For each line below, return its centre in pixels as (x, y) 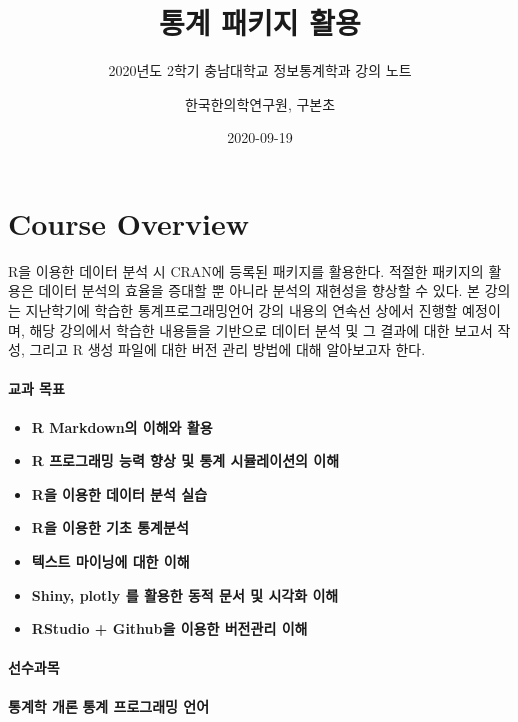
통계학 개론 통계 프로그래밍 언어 (109, 705)
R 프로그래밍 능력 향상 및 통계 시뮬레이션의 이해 (185, 460)
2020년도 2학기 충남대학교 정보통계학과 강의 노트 (260, 70)
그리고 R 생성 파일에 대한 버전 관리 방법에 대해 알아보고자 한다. (227, 349)
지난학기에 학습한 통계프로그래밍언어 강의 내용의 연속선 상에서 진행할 (241, 310)
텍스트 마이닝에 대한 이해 (110, 560)
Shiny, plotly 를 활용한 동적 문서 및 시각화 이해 (185, 594)
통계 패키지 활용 (260, 22)
